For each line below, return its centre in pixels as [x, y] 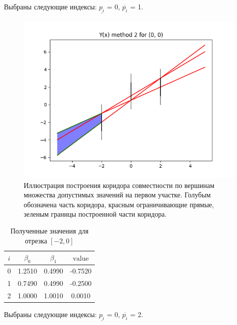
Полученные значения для [50, 230]
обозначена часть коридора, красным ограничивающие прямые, [119, 204]
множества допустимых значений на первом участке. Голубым [117, 195]
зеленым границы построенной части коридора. [95, 214]
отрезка [36, 240]
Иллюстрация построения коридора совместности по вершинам [119, 185]
